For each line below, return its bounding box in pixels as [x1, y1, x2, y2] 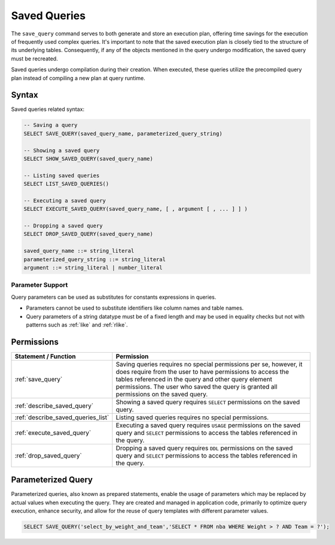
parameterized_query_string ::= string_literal [23, 256, 166, 263]
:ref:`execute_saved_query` [14, 428, 92, 437]
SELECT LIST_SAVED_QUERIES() [23, 180, 109, 187]
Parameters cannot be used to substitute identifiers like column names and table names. [26, 304, 244, 311]
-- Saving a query [23, 122, 78, 129]
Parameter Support [11, 281, 68, 289]
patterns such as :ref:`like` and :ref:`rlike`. [26, 321, 128, 328]
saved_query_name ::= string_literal [23, 247, 135, 255]
